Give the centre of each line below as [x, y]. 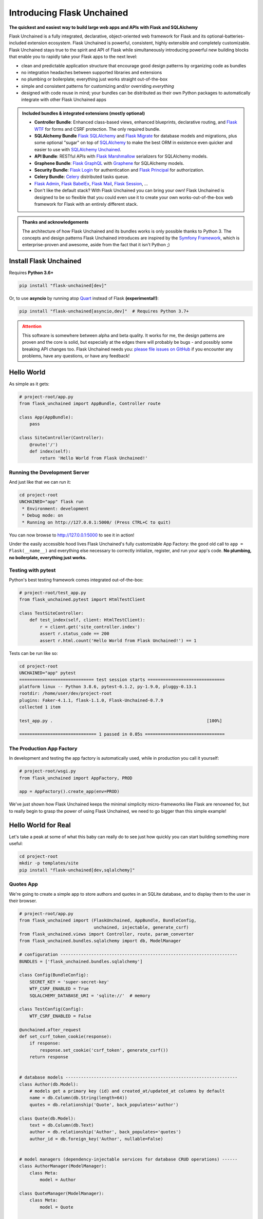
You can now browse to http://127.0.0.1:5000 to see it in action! [72, 535]
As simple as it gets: [29, 384]
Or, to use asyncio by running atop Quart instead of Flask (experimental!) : [84, 298]
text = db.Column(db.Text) [62, 1125]
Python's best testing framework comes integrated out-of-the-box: [76, 580]
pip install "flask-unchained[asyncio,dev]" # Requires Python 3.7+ [104, 311]
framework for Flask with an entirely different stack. [86, 204]
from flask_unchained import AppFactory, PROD [76, 778]
